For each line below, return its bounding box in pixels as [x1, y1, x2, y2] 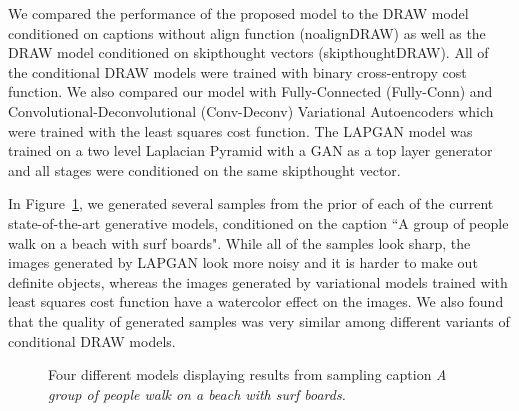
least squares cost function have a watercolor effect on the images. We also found [8, 291, 504, 312]
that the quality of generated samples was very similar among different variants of [8, 310, 510, 331]
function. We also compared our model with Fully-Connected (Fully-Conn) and [8, 81, 493, 102]
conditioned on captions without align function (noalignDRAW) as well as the [8, 22, 486, 43]
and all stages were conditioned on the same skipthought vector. [8, 159, 401, 180]
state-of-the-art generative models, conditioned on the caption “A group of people [8, 212, 509, 233]
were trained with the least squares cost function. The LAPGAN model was [8, 120, 473, 141]
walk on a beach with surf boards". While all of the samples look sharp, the [8, 232, 471, 253]
